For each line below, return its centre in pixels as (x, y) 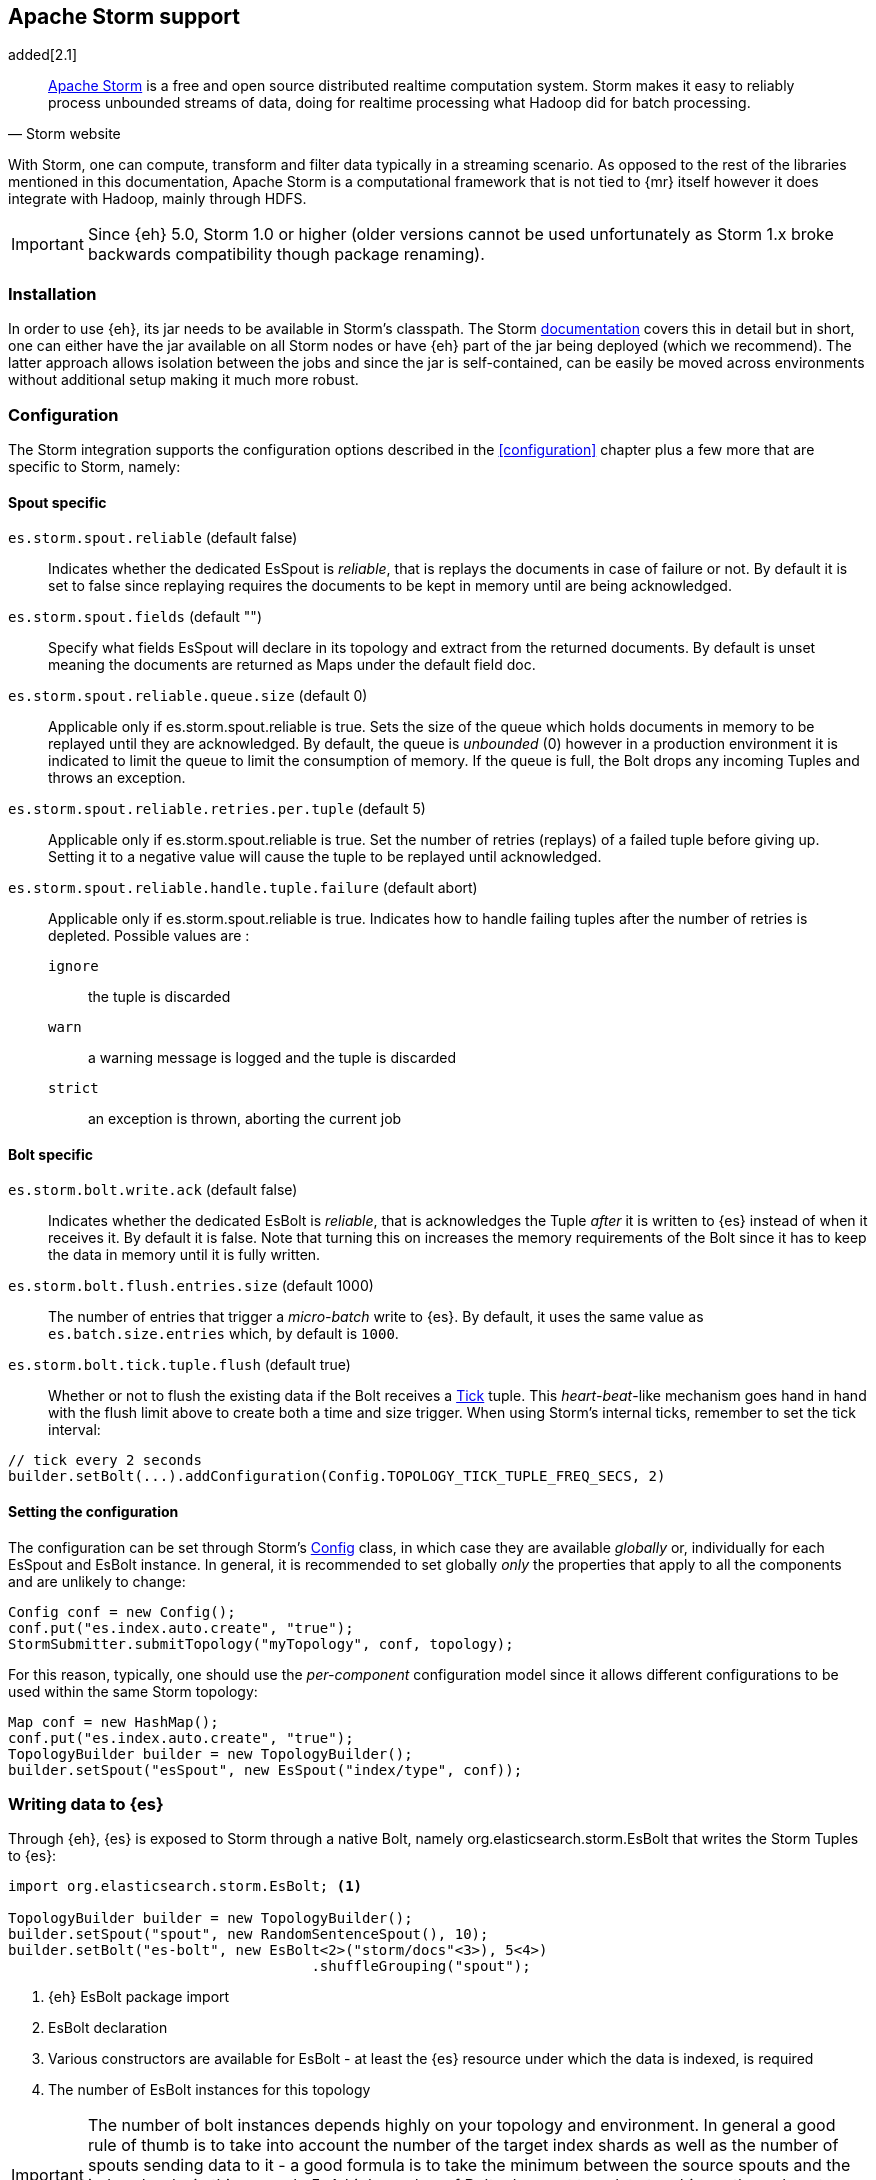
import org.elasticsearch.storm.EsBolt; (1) (185, 1886)
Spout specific (57, 502)
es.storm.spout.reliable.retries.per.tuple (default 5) (217, 809)
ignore (73, 966)
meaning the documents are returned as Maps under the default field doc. (292, 665)
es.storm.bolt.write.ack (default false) (153, 1190)
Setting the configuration (93, 1511)
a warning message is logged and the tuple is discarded (272, 1058)
